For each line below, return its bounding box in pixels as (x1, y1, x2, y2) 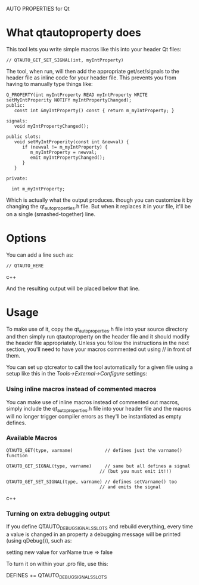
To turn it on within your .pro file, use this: (6, 560, 108, 567)
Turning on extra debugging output (6, 509, 110, 518)
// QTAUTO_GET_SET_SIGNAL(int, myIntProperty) (6, 57, 124, 63)
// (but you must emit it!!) (99, 468, 172, 474)
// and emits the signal (99, 484, 161, 490)
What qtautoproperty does (6, 26, 141, 39)
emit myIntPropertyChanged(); (30, 155, 105, 161)
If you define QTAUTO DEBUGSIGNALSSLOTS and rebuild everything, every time (6, 523, 194, 531)
